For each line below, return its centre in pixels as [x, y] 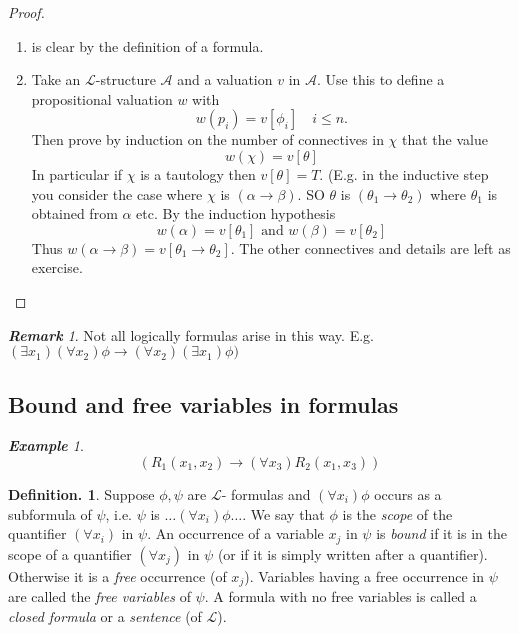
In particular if [77, 173]
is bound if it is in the [441, 533]
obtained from [74, 213]
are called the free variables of [99, 596]
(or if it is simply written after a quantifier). [352, 553]
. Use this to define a [381, 79]
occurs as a [408, 493]
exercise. [57, 267]
